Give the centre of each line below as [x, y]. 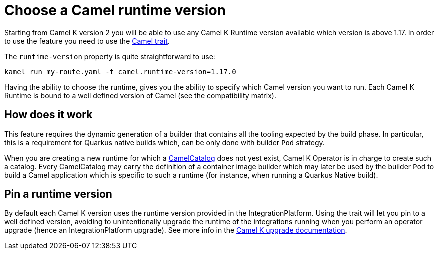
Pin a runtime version [58, 194]
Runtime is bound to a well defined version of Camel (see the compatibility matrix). [140, 95]
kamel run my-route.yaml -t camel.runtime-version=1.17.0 [120, 72]
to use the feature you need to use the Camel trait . [87, 41]
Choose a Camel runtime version [115, 10]
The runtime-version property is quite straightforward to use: [110, 56]
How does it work [48, 115]
